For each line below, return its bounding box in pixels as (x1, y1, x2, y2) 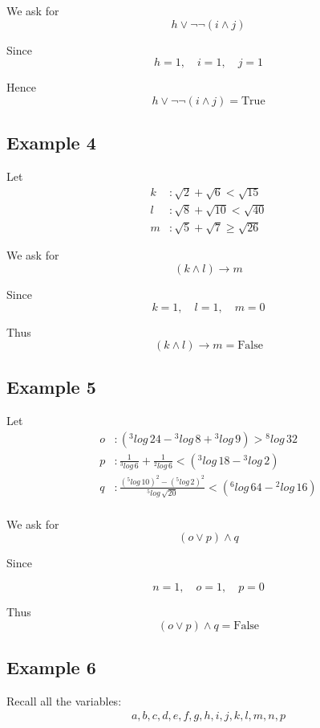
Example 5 (6, 374, 96, 399)
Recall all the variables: (6, 692, 122, 709)
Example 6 (6, 654, 96, 679)
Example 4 (6, 130, 96, 155)
